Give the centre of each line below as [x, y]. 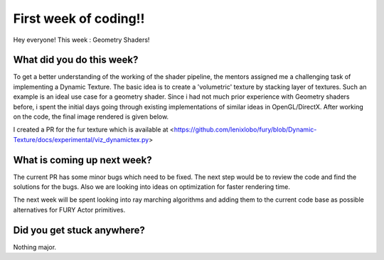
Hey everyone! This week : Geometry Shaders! [81, 40]
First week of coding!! [79, 18]
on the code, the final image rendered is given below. [91, 117]
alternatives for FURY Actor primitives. [69, 210]
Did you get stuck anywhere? [79, 230]
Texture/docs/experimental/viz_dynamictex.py [81, 139]
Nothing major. [35, 247]
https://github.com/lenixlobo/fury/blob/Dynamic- [245, 130]
